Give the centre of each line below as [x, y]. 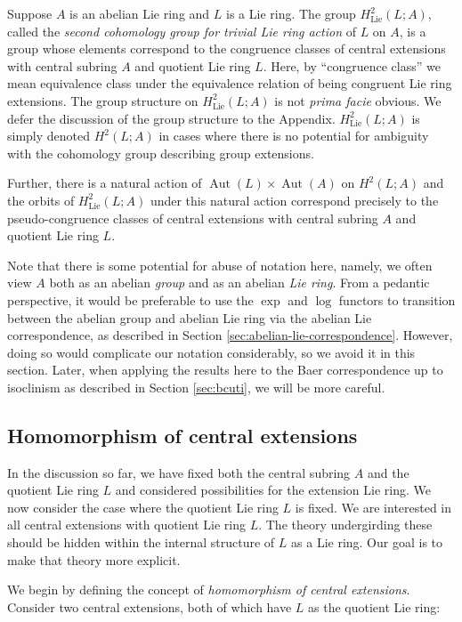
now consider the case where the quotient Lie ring [143, 507]
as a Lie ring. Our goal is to [367, 542]
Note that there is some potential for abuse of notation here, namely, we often [220, 265]
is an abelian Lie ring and [140, 13]
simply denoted [49, 136]
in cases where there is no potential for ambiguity [294, 136]
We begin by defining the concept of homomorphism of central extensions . [209, 590]
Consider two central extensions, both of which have [150, 606]
